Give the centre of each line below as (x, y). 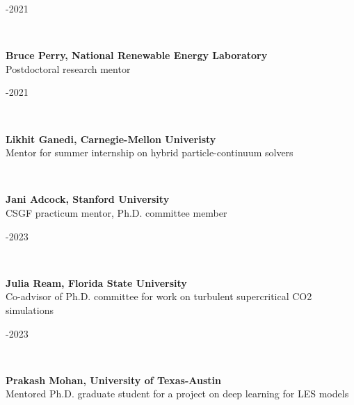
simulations (30, 309)
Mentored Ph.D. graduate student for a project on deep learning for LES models (177, 394)
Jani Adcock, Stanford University (88, 199)
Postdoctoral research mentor (68, 68)
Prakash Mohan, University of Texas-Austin (113, 380)
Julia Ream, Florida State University (96, 282)
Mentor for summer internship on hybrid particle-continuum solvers (150, 152)
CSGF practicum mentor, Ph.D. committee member (116, 212)
